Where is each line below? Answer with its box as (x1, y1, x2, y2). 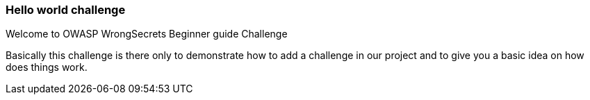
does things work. (6, 61, 88, 74)
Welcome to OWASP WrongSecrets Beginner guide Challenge (6, 28, 288, 40)
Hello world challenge (6, 3, 126, 17)
